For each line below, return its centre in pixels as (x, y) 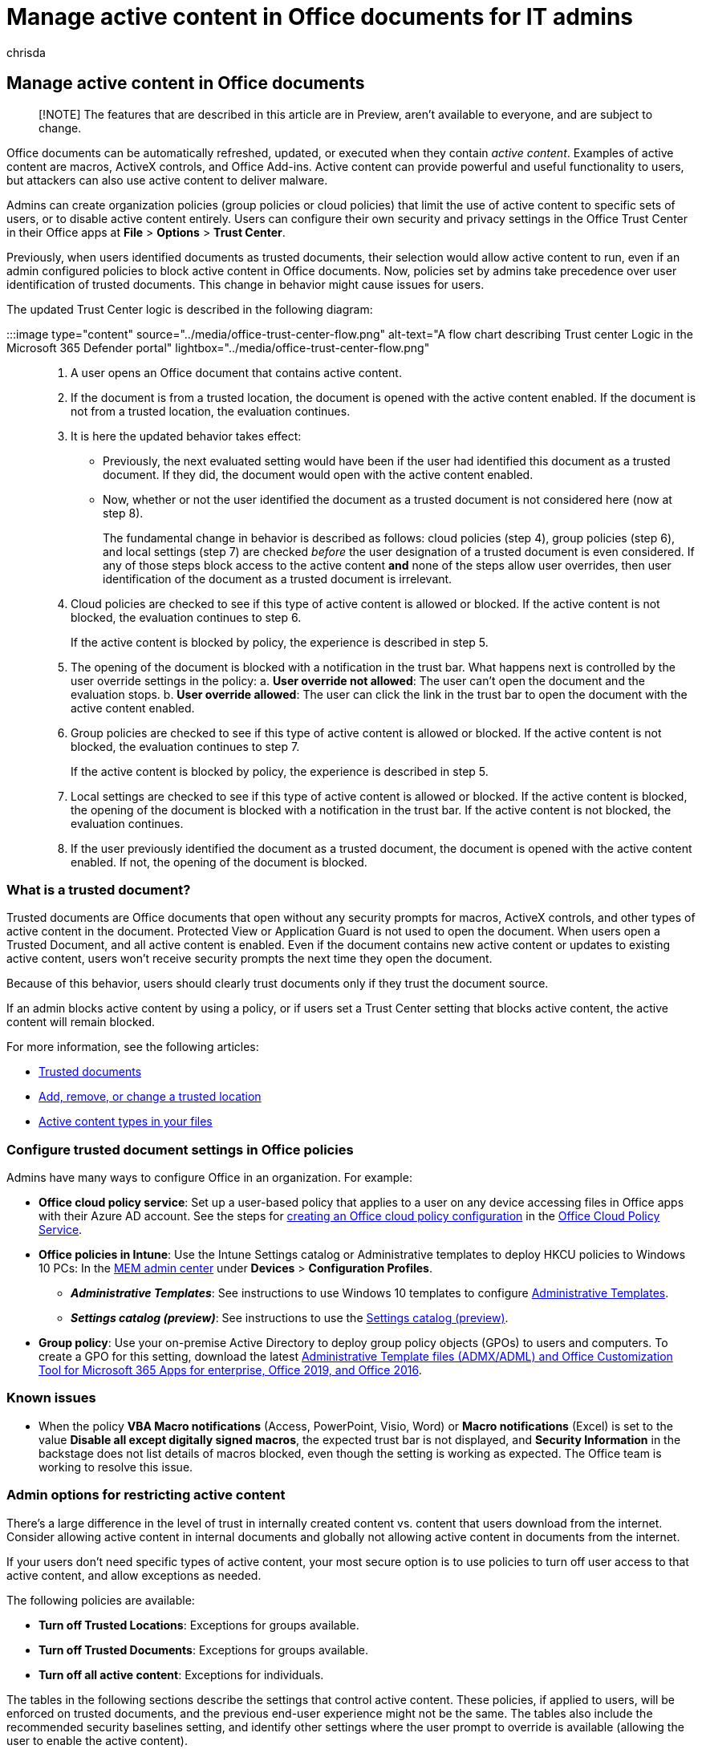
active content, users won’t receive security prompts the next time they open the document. (250, 959)
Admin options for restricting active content (146, 1495)
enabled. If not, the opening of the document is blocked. (219, 862)
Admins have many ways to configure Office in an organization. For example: (209, 1178)
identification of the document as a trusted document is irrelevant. (278, 578)
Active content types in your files (126, 1122)
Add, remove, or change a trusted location (150, 1097)
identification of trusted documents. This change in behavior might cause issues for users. (245, 284)
